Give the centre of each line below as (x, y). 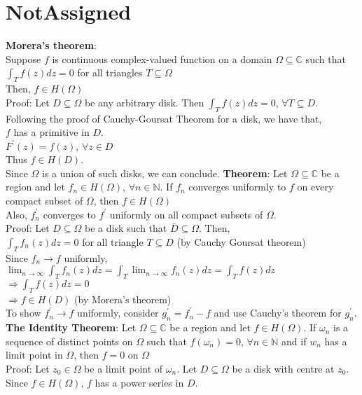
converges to (69, 214)
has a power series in (139, 382)
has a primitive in (51, 132)
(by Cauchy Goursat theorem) (241, 241)
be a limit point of (124, 368)
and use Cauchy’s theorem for (278, 313)
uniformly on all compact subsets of (186, 214)
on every (315, 187)
